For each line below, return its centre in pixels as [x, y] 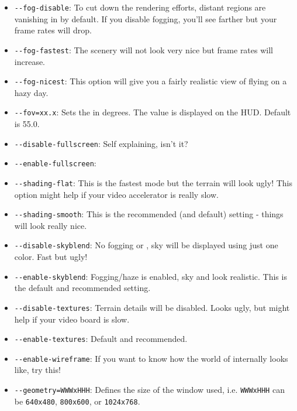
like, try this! [37, 370]
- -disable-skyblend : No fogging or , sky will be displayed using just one [146, 245]
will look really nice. [51, 225]
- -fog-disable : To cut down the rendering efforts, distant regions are [140, 7]
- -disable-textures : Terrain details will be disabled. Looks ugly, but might [152, 307]
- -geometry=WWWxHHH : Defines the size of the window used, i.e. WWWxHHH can [149, 390]
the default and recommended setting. [82, 288]
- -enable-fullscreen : [55, 163]
